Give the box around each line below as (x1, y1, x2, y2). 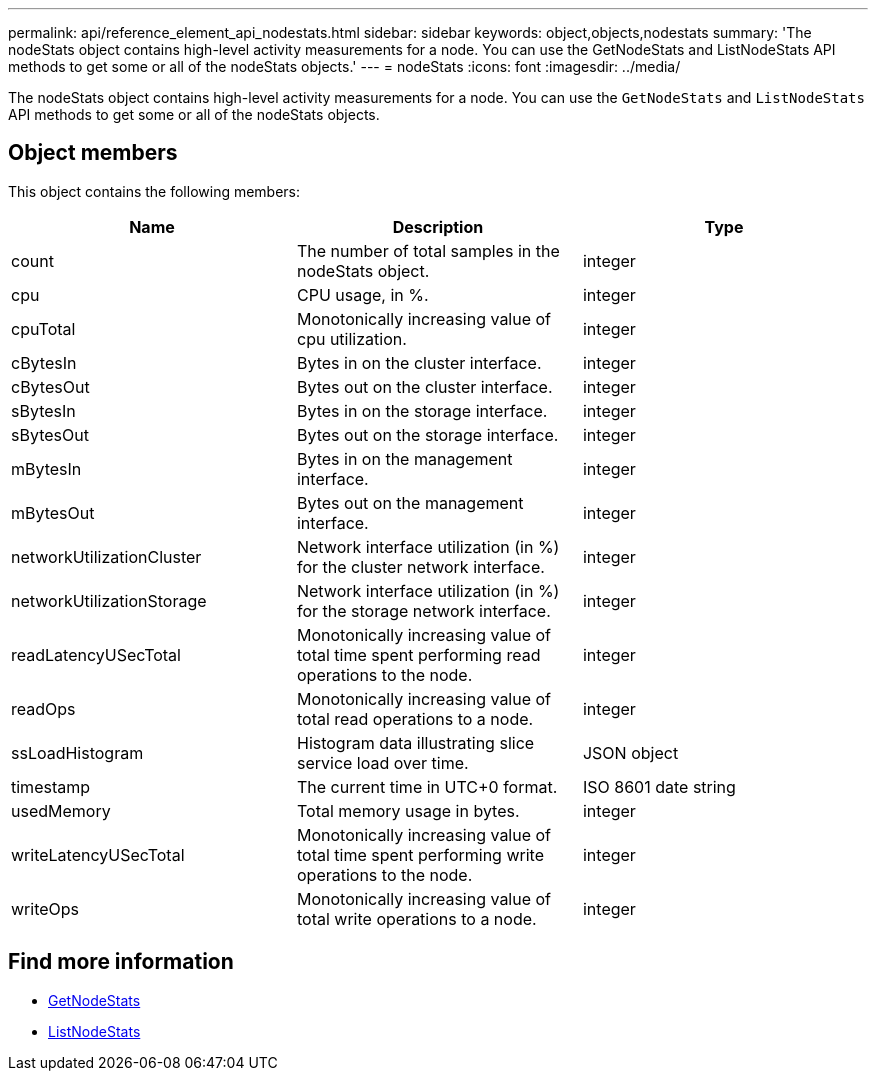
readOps (11, 698, 76, 719)
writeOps (11, 898, 80, 919)
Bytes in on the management (296, 448, 513, 469)
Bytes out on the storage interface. (296, 424, 559, 445)
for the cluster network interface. (296, 556, 545, 577)
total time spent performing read (296, 644, 541, 665)
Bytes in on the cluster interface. (296, 352, 542, 373)
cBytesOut (11, 376, 90, 397)
